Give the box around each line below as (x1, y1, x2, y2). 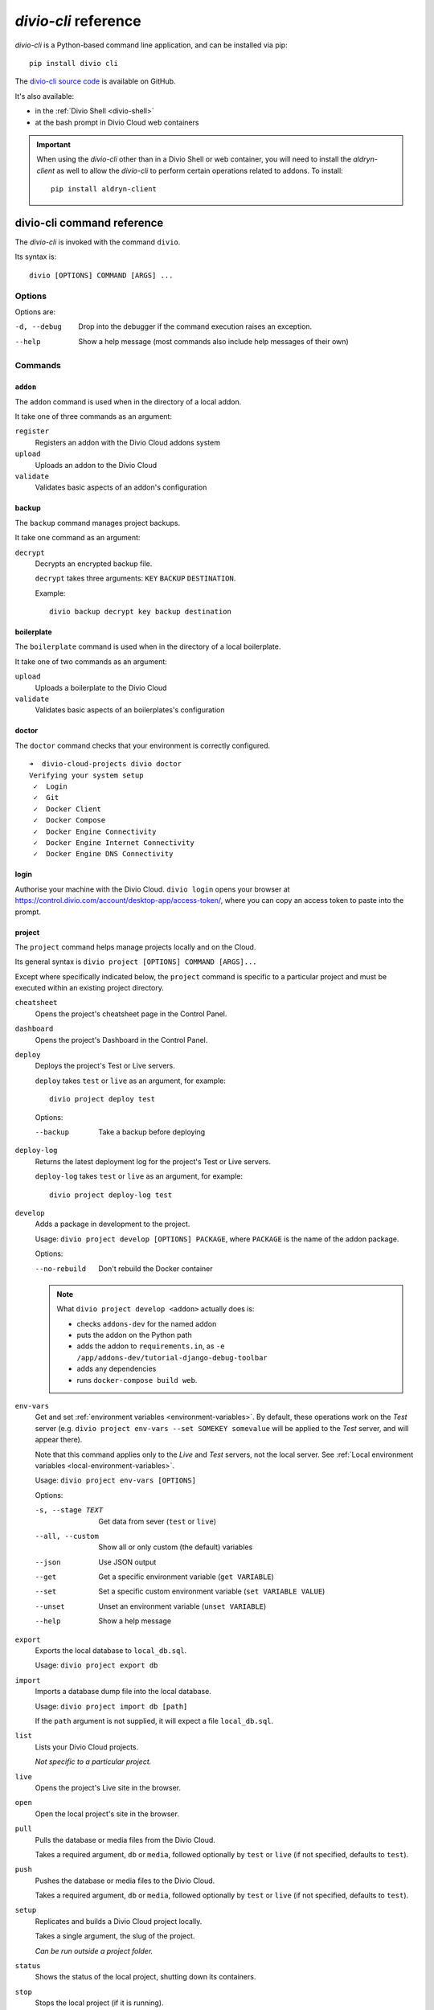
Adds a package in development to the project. (35, 1219, 190, 1229)
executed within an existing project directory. (14, 983, 164, 993)
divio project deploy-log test (49, 1190, 173, 1200)
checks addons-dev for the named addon (76, 1319, 217, 1328)
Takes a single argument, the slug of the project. (35, 1931, 195, 1941)
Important (36, 139, 72, 149)
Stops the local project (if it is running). (35, 1998, 164, 2008)
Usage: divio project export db (35, 1660, 158, 1670)
